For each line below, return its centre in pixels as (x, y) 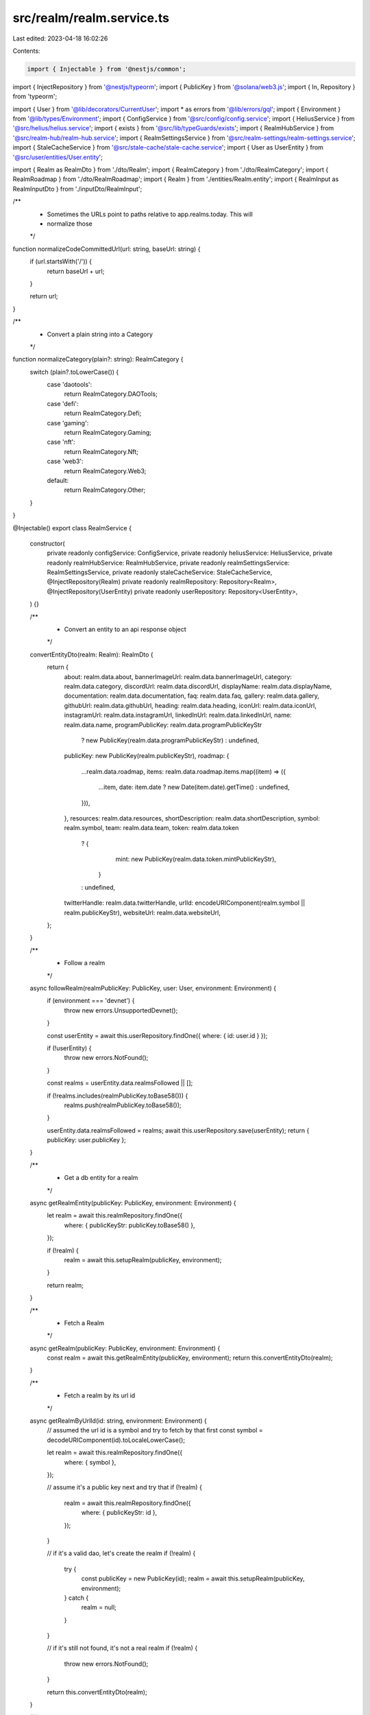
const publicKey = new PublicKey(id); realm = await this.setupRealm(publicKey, (193, 1578)
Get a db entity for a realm (101, 1178)
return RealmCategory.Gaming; (108, 433)
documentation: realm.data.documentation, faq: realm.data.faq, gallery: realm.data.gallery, (192, 696)
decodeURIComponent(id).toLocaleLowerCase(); (116, 1440)
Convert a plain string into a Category (100, 334)
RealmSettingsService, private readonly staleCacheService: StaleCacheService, (160, 572)
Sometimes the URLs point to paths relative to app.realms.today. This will (150, 214)
